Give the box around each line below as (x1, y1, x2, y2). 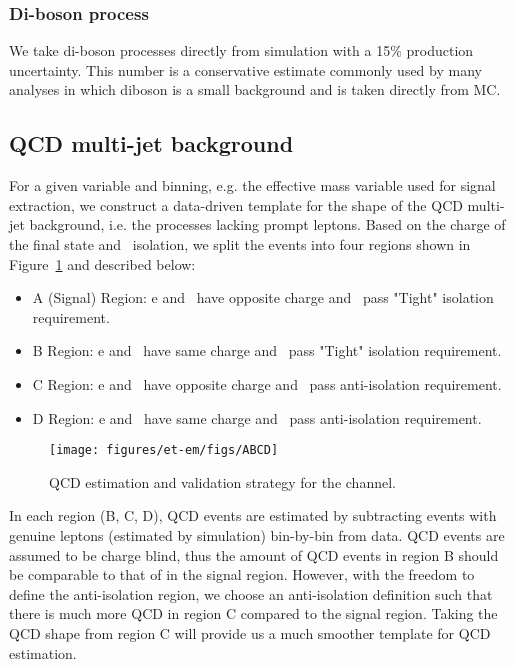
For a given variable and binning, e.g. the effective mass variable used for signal (9, 175, 496, 196)
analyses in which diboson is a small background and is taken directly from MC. (9, 79, 501, 100)
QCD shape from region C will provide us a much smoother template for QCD (9, 622, 491, 643)
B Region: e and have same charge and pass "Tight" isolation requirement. (32, 340, 502, 361)
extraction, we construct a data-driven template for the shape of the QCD (9, 194, 463, 215)
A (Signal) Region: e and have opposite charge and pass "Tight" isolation (32, 287, 494, 308)
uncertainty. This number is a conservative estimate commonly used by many (9, 59, 482, 80)
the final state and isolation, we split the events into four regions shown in (9, 233, 471, 254)
